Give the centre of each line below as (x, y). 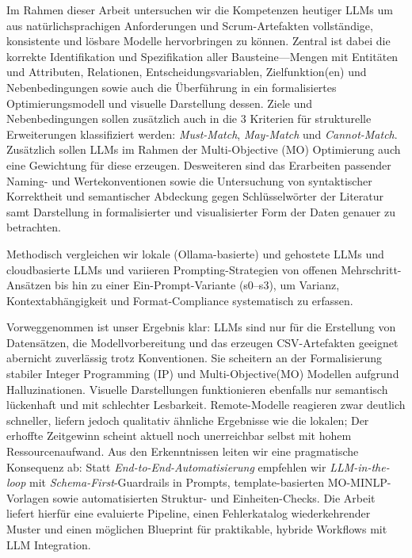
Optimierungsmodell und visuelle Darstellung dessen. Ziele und (160, 103)
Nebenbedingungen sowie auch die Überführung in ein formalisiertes (172, 87)
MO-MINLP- (359, 482)
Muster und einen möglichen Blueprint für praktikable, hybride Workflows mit (197, 529)
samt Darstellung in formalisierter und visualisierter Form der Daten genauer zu (201, 211)
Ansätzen (29, 285)
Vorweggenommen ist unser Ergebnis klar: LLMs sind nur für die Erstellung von (201, 327)
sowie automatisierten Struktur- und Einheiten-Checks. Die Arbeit (214, 497)
